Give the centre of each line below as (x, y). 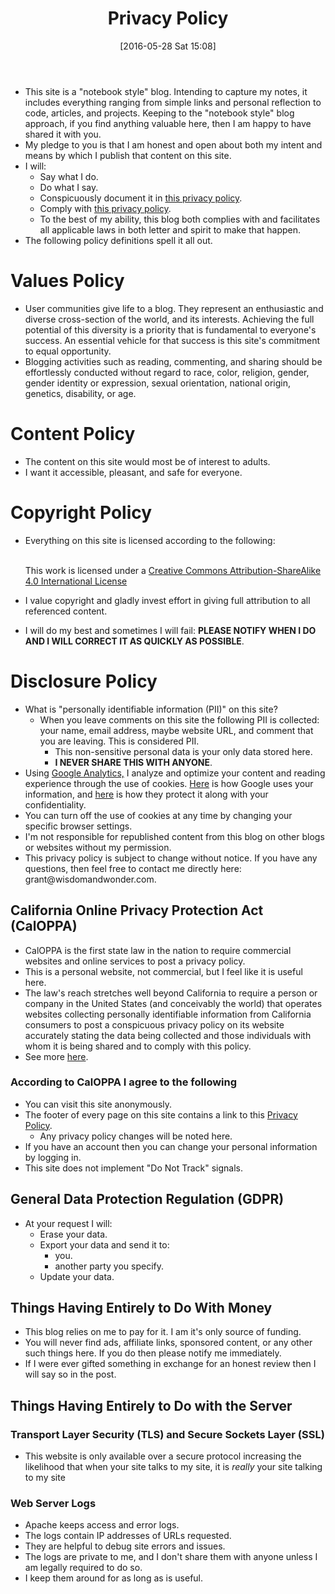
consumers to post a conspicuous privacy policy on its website (154, 1024)
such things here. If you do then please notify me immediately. (153, 1353)
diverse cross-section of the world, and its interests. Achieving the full (169, 319)
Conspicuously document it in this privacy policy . (141, 198)
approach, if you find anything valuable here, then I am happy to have (168, 123)
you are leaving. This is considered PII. (119, 741)
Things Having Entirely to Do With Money (141, 1308)
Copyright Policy (81, 513)
